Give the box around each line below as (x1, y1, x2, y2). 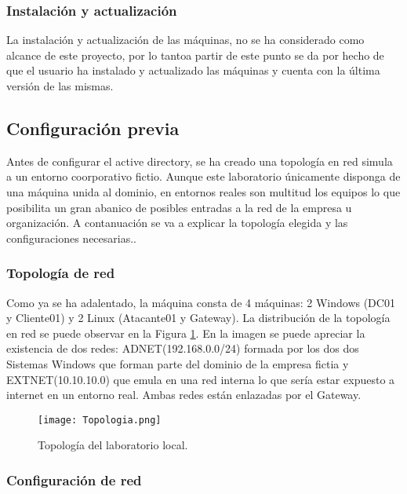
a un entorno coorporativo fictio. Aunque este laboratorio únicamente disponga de (6, 168, 401, 185)
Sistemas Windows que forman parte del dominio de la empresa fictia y (6, 355, 349, 371)
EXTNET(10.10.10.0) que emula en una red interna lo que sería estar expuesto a (6, 371, 395, 387)
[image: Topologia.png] (38, 414, 162, 426)
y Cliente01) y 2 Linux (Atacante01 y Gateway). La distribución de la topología (6, 309, 391, 326)
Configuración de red (6, 470, 142, 489)
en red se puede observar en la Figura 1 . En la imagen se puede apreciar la (6, 324, 365, 341)
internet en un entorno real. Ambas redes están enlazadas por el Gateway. (6, 386, 362, 403)
